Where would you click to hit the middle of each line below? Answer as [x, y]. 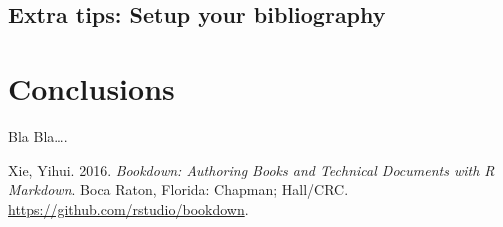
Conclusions [91, 87]
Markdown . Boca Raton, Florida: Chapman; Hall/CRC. [178, 189]
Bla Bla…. [38, 135]
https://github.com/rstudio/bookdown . [128, 208]
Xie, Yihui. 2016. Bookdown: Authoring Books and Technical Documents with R [251, 169]
